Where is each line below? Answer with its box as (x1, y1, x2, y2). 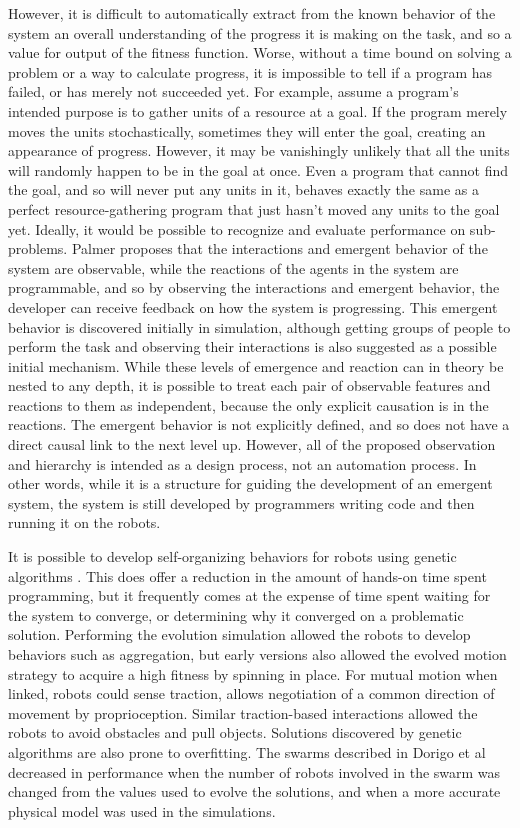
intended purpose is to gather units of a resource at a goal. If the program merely (8, 100, 508, 121)
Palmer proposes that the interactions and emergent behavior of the (71, 238, 488, 259)
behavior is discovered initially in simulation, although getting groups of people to (8, 316, 511, 337)
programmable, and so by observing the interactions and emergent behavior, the (8, 277, 500, 298)
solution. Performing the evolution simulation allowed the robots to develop (8, 624, 471, 645)
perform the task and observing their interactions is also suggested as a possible (8, 336, 497, 357)
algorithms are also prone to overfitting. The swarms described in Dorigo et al (8, 741, 486, 762)
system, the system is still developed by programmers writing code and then (8, 492, 475, 513)
